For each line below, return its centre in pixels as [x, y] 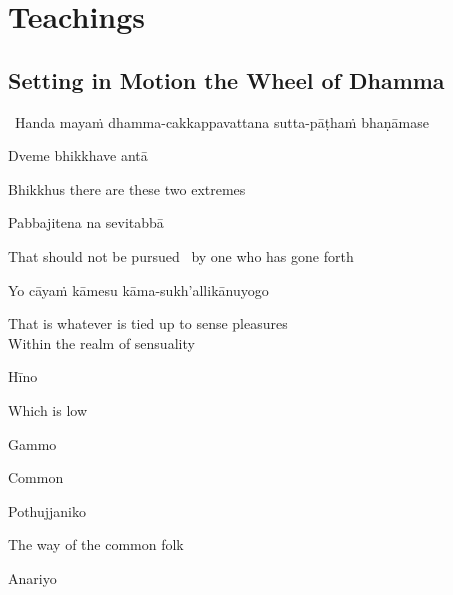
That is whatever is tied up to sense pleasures [148, 323]
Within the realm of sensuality [101, 342]
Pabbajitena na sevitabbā [86, 222]
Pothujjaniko [47, 510]
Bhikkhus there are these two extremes [127, 188]
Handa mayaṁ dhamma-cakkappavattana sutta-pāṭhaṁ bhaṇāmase [221, 121]
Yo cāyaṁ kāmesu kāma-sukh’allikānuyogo [138, 289]
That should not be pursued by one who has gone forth [181, 255]
